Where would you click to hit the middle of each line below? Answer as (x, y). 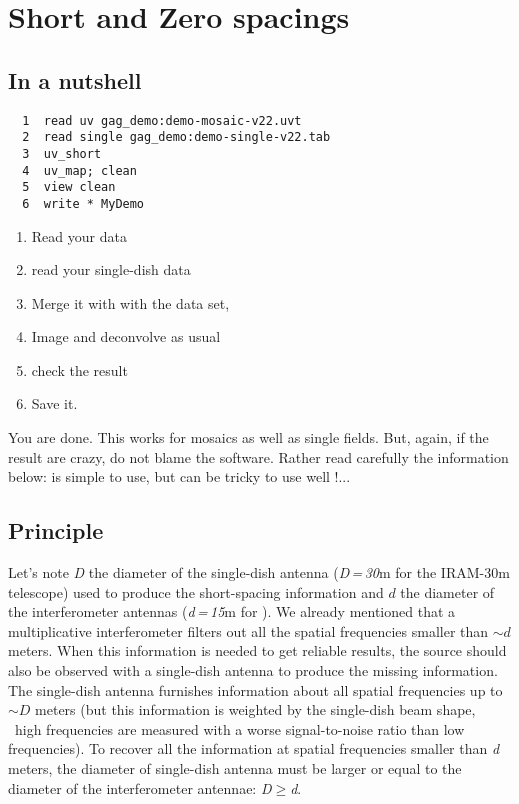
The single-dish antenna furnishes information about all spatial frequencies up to (255, 689)
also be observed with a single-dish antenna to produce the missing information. (253, 670)
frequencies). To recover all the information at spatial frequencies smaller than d (254, 748)
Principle (56, 530)
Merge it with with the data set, (130, 302)
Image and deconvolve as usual (126, 336)
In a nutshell (75, 79)
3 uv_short (62, 153)
